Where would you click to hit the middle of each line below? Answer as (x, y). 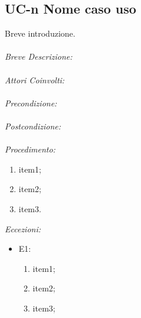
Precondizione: (31, 103)
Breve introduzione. (40, 33)
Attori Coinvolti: (35, 79)
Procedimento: (30, 149)
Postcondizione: (33, 126)
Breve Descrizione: (39, 56)
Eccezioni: (23, 228)
